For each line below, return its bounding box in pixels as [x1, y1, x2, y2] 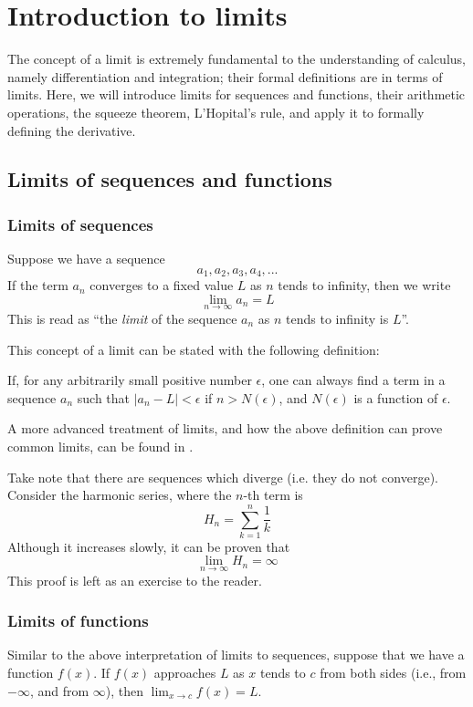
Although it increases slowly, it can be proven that [7, 536, 290, 556]
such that [77, 388, 131, 407]
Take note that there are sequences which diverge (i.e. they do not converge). [7, 467, 438, 486]
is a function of [353, 388, 438, 407]
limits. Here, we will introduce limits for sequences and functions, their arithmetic [7, 85, 466, 104]
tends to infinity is [286, 308, 389, 328]
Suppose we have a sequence [7, 249, 165, 268]
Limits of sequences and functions [7, 165, 332, 193]
